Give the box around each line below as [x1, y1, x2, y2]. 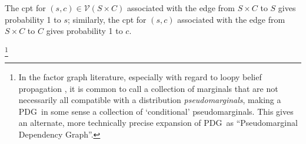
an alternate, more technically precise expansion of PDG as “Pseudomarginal [18, 116, 298, 129]
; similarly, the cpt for [67, 13, 147, 25]
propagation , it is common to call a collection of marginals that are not [18, 82, 278, 94]
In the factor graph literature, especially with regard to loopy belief [18, 71, 262, 83]
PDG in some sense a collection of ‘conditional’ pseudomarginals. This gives [18, 105, 294, 117]
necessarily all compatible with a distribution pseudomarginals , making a [18, 94, 281, 106]
